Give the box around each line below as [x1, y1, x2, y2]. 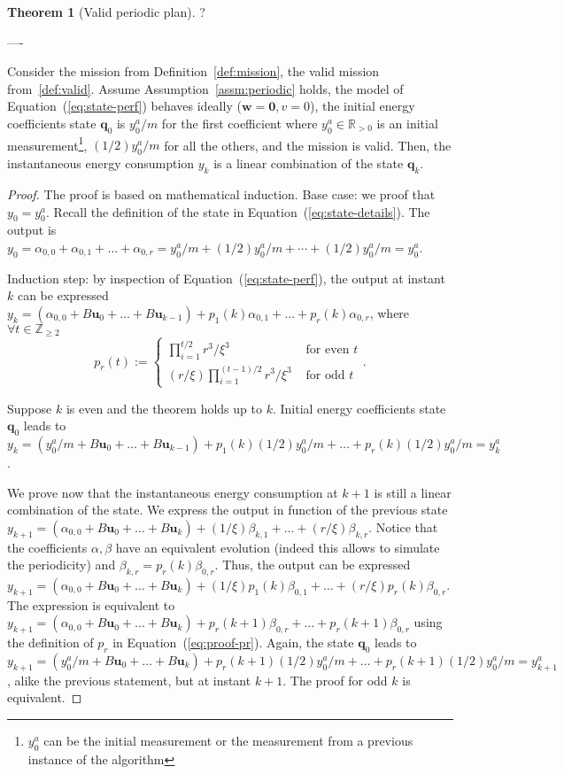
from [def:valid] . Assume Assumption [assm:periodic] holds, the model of [7, 79, 404, 97]
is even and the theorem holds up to [66, 399, 262, 417]
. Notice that [368, 517, 438, 536]
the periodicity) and [7, 555, 116, 574]
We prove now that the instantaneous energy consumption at [7, 483, 338, 501]
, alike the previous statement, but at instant [7, 670, 251, 689]
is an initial [376, 113, 438, 132]
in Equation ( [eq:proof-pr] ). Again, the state [112, 633, 354, 652]
